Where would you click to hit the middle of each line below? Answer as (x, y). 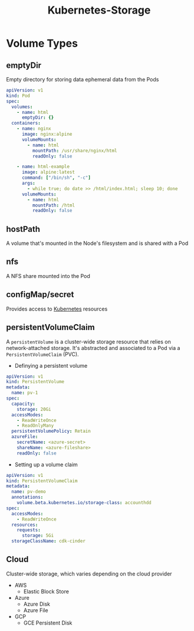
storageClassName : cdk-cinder (48, 541)
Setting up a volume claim (46, 465)
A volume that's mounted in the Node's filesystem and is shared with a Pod (97, 243)
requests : (29, 530)
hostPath (23, 229)
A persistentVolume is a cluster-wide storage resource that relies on (88, 341)
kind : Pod (18, 96)
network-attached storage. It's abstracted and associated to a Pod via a (93, 348)
